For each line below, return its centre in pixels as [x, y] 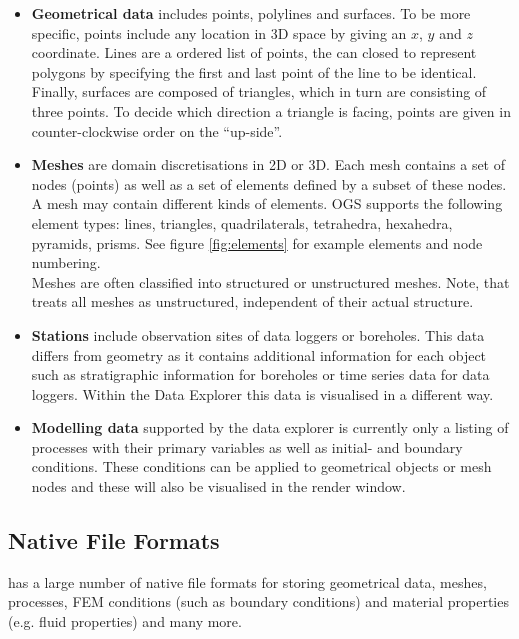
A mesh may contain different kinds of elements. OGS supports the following [267, 203]
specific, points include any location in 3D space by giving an [219, 32]
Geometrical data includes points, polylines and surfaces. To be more [251, 13]
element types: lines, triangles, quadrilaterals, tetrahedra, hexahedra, [242, 222]
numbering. [66, 262]
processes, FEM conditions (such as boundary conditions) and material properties [258, 601]
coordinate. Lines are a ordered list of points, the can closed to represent [254, 52]
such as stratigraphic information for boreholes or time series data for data [260, 374]
